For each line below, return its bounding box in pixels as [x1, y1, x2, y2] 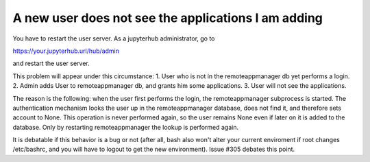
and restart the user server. [12, 59, 90, 68]
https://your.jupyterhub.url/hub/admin [12, 47, 120, 55]
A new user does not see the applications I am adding [12, 10, 323, 25]
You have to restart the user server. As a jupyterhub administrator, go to [12, 34, 215, 43]
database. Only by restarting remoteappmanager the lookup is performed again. [12, 123, 239, 131]
